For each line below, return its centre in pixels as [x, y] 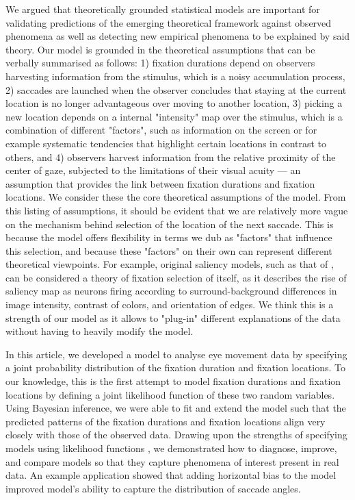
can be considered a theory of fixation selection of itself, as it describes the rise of [176, 277]
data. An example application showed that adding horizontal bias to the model [171, 475]
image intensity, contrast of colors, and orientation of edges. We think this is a [170, 304]
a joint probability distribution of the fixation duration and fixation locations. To [176, 367]
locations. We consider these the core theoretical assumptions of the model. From [176, 197]
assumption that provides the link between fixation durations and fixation [160, 183]
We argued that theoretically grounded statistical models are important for [163, 9]
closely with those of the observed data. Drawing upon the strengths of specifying [176, 435]
